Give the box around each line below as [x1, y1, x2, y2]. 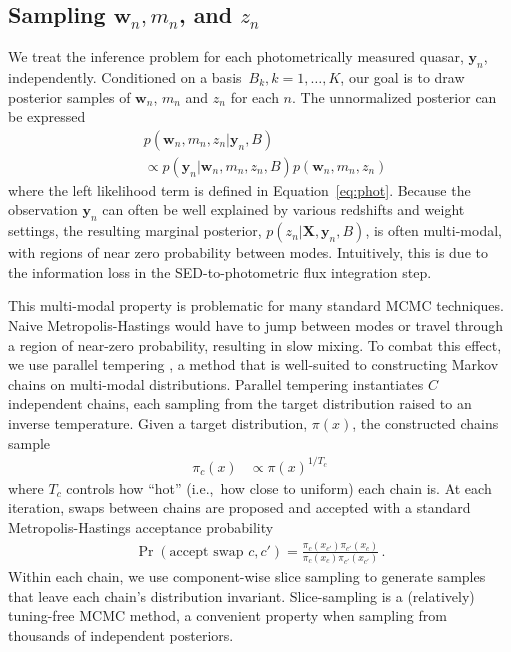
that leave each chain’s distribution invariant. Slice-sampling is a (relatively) [8, 585, 475, 606]
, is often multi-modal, [365, 220, 502, 241]
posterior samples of [8, 86, 131, 107]
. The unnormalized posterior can [292, 86, 497, 107]
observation [8, 199, 78, 220]
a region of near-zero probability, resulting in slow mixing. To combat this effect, [8, 334, 502, 355]
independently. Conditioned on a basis [8, 67, 242, 87]
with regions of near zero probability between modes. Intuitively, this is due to [8, 242, 488, 263]
